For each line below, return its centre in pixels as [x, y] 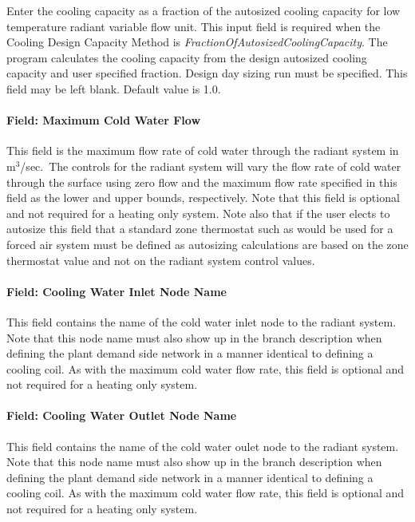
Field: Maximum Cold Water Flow [104, 120]
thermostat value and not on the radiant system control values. [161, 260]
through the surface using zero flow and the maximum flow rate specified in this [202, 182]
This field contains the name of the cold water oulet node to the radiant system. [203, 446]
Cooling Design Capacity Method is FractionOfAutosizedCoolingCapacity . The [197, 42]
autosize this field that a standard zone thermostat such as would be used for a [200, 229]
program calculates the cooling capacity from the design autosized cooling [187, 57]
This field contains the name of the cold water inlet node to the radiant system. [202, 321]
